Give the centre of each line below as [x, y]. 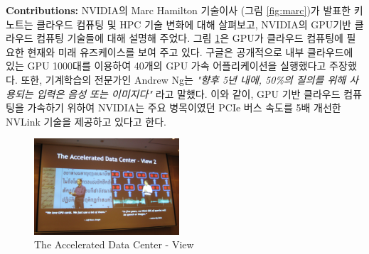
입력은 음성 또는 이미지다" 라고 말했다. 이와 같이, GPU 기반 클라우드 [188, 93]
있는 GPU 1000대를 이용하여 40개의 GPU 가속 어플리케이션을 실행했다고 [166, 66]
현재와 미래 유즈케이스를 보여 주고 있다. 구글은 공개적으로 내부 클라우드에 [190, 51]
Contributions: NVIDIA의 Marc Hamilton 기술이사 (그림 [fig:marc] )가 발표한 [178, 10]
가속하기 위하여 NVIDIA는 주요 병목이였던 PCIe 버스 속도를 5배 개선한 [184, 107]
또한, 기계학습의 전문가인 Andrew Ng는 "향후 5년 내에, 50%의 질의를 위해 [183, 79]
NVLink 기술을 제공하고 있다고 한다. [86, 121]
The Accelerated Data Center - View [114, 244]
